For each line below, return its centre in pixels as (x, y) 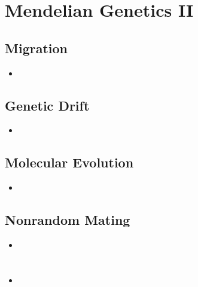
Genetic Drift (47, 105)
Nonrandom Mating (68, 220)
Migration (36, 48)
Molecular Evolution (69, 162)
